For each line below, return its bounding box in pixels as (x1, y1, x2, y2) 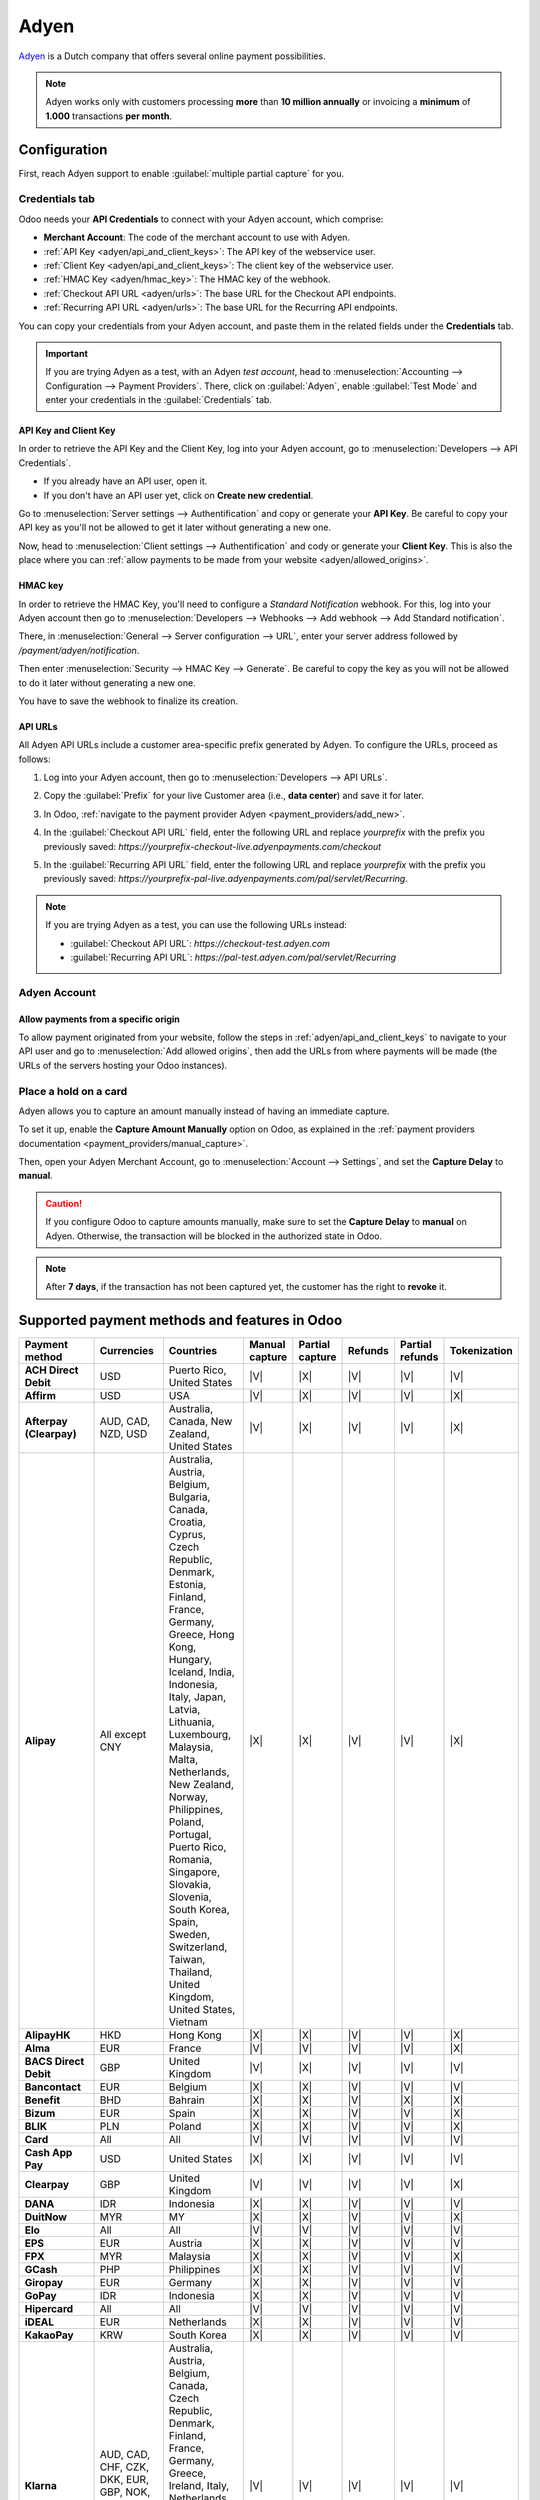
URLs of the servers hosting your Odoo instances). (18, 1059, 228, 1071)
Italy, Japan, (168, 1690, 227, 1704)
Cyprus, (168, 1528, 207, 1542)
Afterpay (24, 1415, 69, 1429)
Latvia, (168, 1703, 201, 1717)
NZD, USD (99, 1427, 148, 1441)
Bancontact (24, 2080, 82, 2094)
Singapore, (168, 1865, 220, 1879)
